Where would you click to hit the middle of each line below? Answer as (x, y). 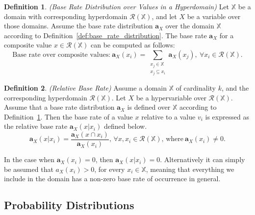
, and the (235, 88)
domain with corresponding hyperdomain (66, 16)
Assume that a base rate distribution (59, 107)
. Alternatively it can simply (203, 159)
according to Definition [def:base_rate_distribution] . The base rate (105, 35)
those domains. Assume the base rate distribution (78, 26)
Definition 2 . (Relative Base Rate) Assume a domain (85, 88)
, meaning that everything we (190, 169)
